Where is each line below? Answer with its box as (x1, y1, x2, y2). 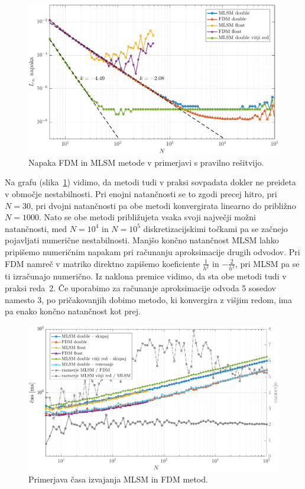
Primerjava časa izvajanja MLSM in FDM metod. (28, 472, 208, 485)
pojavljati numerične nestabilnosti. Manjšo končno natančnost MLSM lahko (5, 234, 279, 246)
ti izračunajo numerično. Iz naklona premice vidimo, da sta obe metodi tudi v (5, 270, 287, 282)
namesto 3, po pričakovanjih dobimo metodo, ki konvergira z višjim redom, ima (5, 293, 293, 305)
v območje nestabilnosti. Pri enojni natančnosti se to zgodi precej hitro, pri (5, 187, 277, 200)
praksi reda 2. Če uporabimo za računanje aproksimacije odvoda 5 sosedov (5, 281, 277, 294)
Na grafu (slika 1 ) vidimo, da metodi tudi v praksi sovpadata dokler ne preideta (5, 176, 296, 188)
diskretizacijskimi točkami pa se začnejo (143, 222, 288, 234)
